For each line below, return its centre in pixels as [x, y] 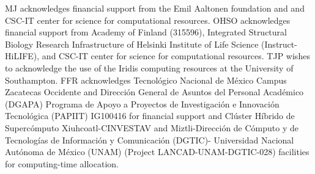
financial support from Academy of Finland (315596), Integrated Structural [146, 32]
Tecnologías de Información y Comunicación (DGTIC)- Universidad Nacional [150, 140]
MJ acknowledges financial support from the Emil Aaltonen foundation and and [155, 8]
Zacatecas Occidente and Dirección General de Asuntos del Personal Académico [154, 92]
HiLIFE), [22, 56]
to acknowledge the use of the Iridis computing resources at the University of [149, 67]
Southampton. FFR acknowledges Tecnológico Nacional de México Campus [146, 80]
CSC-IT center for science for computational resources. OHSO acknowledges [148, 20]
